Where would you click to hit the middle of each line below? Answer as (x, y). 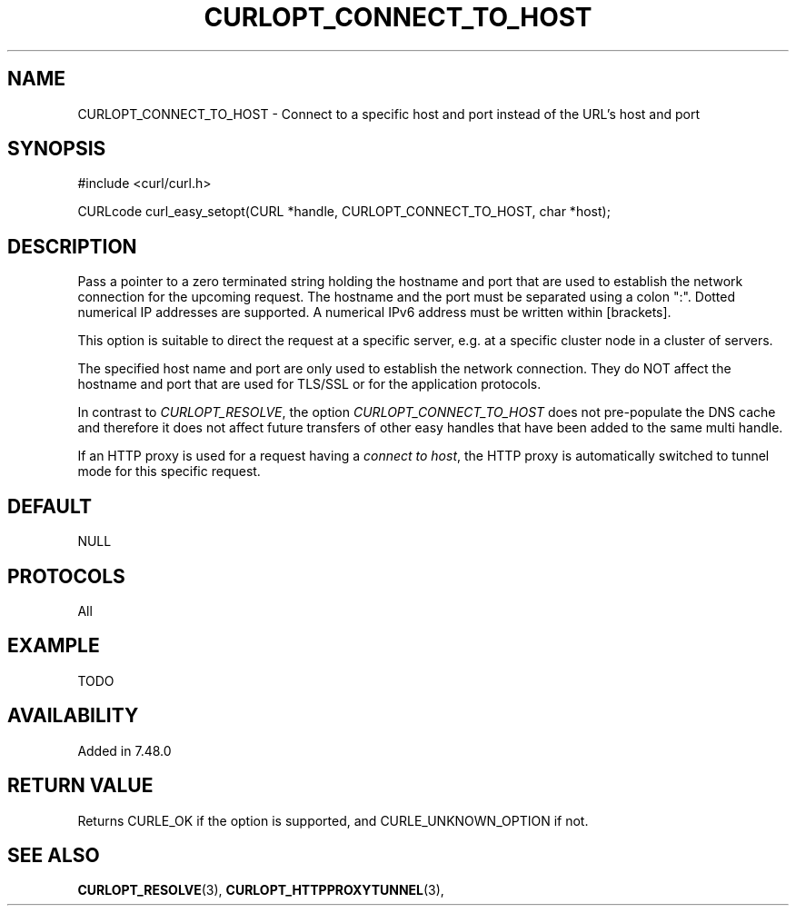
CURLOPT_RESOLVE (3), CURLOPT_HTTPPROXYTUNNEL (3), (261, 890)
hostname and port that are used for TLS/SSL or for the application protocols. (309, 384)
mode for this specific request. (169, 471)
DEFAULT (50, 506)
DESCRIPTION (72, 246)
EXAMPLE (54, 646)
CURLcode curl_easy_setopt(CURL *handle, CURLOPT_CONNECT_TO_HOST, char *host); (344, 212)
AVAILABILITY (73, 716)
